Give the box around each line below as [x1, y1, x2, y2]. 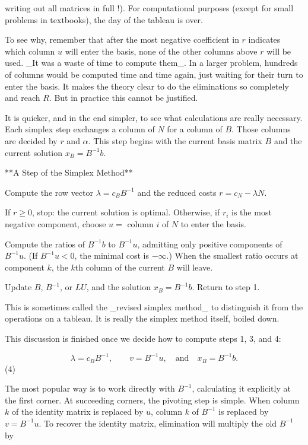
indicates [248, 33, 281, 46]
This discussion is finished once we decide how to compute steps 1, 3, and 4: [5, 332, 281, 345]
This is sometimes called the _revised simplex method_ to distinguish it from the [5, 300, 303, 313]
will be [266, 44, 291, 57]
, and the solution [86, 281, 151, 293]
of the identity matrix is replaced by [11, 405, 144, 418]
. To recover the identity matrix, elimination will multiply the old [39, 417, 277, 429]
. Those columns [231, 123, 291, 135]
